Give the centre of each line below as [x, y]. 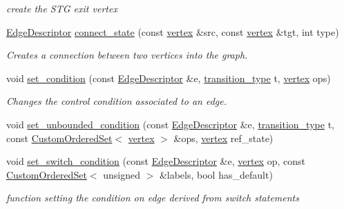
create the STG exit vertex [62, 8]
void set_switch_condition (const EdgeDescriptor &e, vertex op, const [156, 161]
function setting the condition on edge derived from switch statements [153, 198]
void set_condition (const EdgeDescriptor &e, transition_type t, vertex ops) [169, 78]
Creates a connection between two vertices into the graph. [127, 55]
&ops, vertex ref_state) [223, 138]
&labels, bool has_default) [216, 174]
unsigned [122, 174]
